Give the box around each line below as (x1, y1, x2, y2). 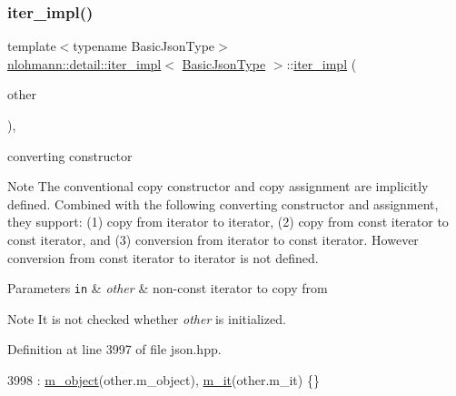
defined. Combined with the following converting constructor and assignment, (7, 194, 439, 213)
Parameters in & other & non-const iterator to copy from (7, 279, 328, 298)
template (7, 36, 56, 56)
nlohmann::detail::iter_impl (7, 54, 162, 73)
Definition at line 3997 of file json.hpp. (7, 340, 222, 359)
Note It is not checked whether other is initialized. (7, 309, 286, 328)
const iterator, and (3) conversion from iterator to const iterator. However (7, 229, 419, 249)
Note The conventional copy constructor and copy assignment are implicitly (7, 177, 429, 196)
